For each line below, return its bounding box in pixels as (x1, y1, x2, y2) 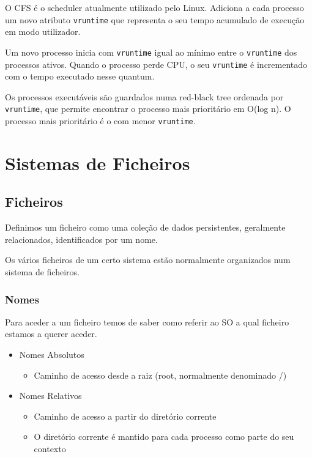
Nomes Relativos (19, 389, 82, 402)
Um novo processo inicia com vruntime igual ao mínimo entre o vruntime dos (5, 45, 297, 58)
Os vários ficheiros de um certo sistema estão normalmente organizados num (5, 253, 291, 266)
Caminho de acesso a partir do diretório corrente (34, 409, 217, 422)
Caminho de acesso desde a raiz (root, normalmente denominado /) (34, 368, 287, 381)
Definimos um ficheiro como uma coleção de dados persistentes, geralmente (5, 221, 286, 234)
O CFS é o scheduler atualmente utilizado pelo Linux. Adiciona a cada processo (5, 1, 304, 13)
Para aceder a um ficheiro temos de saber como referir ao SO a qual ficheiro (5, 315, 289, 328)
